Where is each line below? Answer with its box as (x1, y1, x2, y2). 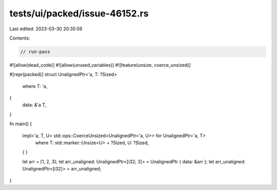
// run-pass (20, 49, 51, 54)
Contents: (9, 35, 30, 41)
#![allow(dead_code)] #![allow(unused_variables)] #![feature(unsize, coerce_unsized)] (9, 62, 191, 68)
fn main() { (9, 121, 32, 127)
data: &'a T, (22, 102, 47, 108)
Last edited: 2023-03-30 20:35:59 (9, 26, 83, 32)
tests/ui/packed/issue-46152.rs (9, 8, 149, 19)
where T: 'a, (22, 83, 48, 89)
